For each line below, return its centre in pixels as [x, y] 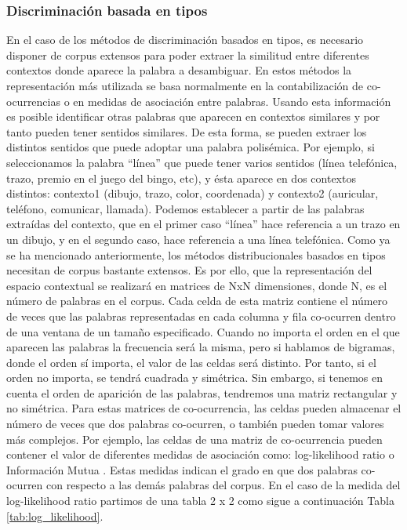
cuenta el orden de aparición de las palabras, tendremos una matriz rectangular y [202, 392]
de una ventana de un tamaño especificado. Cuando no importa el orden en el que [203, 331]
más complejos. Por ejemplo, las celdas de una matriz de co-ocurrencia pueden [194, 439]
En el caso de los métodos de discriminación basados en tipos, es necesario [185, 40]
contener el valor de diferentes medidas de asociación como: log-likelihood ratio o [200, 454]
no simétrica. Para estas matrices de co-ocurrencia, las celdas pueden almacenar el [204, 408]
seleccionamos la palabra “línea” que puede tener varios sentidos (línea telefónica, [202, 162]
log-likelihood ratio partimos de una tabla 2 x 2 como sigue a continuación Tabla [200, 501]
